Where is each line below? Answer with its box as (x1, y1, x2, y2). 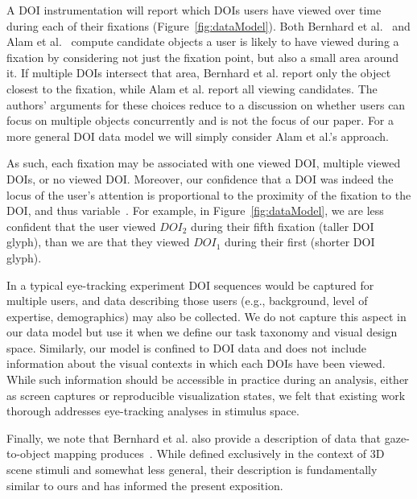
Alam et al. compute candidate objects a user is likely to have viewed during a (6, 33, 399, 50)
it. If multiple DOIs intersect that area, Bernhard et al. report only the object (6, 64, 391, 81)
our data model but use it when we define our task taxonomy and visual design (6, 324, 398, 340)
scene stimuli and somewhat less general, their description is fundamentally (6, 461, 378, 478)
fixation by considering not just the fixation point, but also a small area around (6, 48, 398, 65)
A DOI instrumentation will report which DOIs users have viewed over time (6, 2, 382, 18)
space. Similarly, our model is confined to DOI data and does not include (6, 339, 366, 356)
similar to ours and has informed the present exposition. (6, 476, 283, 493)
